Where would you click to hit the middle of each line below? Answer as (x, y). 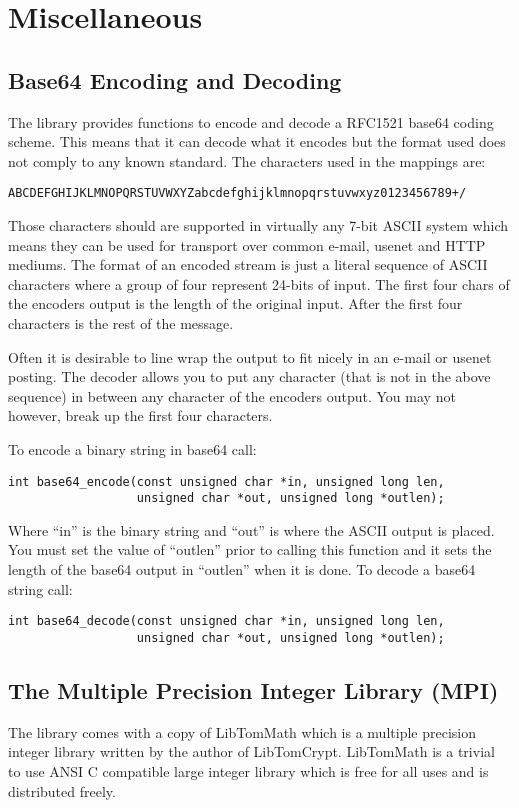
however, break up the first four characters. (140, 415)
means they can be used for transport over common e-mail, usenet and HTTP (247, 244)
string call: (40, 588)
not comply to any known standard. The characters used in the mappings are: (247, 160)
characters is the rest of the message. (121, 322)
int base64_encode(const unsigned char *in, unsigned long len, (226, 481)
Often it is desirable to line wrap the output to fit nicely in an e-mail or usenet (250, 356)
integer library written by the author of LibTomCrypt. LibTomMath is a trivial (251, 751)
